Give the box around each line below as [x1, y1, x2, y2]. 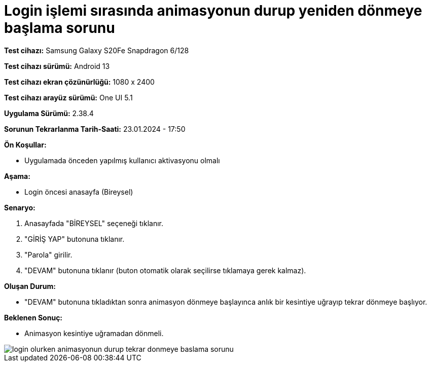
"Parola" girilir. [24, 250, 73, 259]
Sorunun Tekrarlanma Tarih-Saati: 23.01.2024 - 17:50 [4, 124, 186, 133]
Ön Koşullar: [4, 140, 47, 149]
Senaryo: [4, 203, 35, 212]
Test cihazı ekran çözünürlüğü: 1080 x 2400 [4, 77, 155, 86]
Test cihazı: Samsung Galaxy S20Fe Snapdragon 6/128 [4, 46, 189, 55]
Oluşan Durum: [4, 281, 56, 290]
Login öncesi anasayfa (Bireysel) [24, 187, 133, 196]
